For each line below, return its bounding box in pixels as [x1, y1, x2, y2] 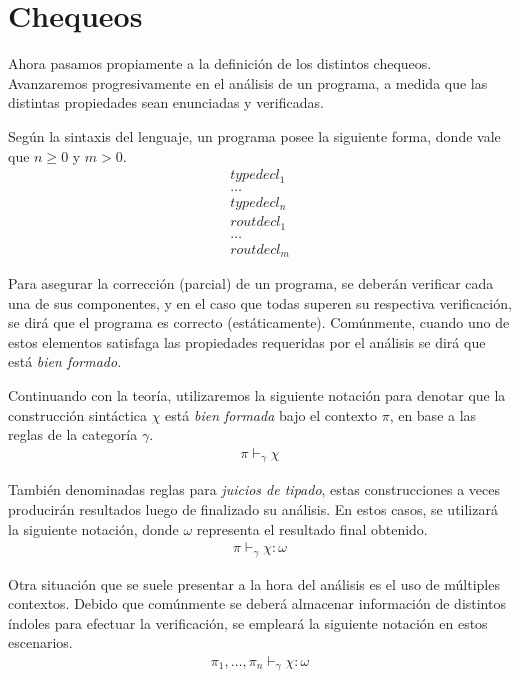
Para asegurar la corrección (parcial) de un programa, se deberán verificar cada [8, 273, 494, 294]
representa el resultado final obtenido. [196, 518, 428, 539]
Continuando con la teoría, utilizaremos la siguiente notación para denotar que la [8, 385, 506, 406]
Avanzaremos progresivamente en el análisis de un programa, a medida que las [8, 72, 488, 93]
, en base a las [389, 404, 477, 425]
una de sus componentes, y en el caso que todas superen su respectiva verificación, [8, 292, 512, 313]
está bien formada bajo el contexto [165, 404, 377, 425]
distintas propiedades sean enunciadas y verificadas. [8, 92, 324, 113]
